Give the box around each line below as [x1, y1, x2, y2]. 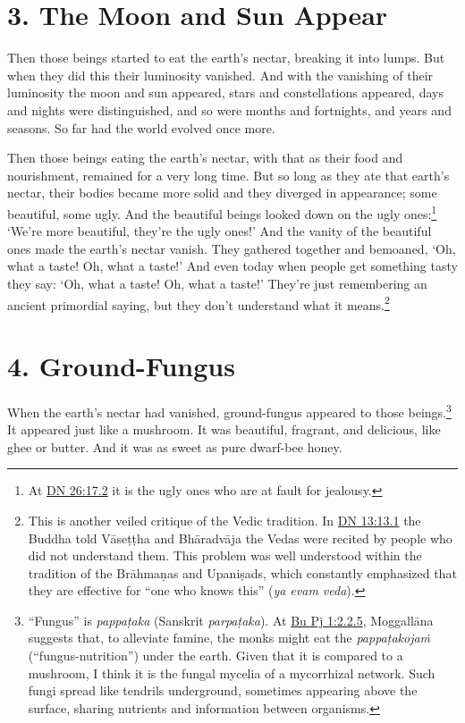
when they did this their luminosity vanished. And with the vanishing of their [7, 65, 434, 84]
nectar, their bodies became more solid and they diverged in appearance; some [7, 183, 437, 202]
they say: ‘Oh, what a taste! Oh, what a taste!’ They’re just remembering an [7, 273, 427, 292]
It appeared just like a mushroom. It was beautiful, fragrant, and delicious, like [7, 420, 441, 439]
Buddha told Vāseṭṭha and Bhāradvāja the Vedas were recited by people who [28, 528, 452, 547]
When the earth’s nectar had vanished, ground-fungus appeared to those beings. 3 [7, 399, 452, 421]
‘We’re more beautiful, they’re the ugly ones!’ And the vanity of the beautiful [7, 222, 432, 240]
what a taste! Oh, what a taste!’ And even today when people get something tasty [7, 256, 458, 275]
